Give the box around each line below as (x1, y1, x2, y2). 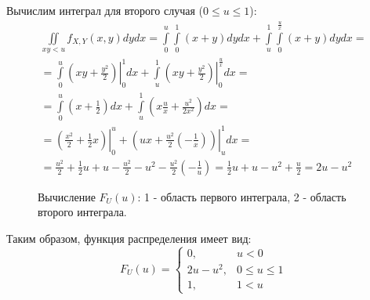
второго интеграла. (38, 204, 127, 220)
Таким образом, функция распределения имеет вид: (6, 230, 252, 246)
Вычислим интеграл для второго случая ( (6, 2, 203, 18)
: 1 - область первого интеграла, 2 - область (137, 188, 346, 204)
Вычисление (38, 188, 96, 204)
